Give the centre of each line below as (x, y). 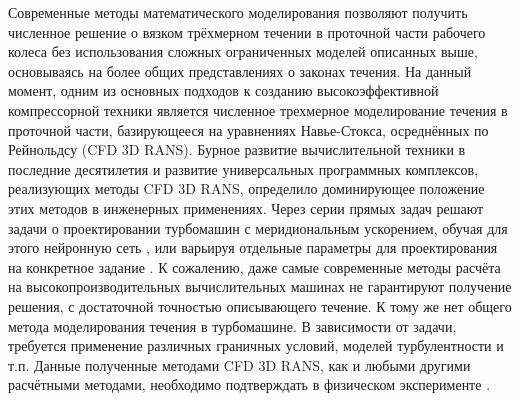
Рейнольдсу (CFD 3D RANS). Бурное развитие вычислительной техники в (237, 149)
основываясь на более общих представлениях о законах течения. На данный (240, 70)
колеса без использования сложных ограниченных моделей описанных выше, (243, 51)
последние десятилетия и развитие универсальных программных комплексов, (243, 168)
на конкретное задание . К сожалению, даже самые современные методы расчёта (254, 266)
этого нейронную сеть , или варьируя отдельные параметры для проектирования (253, 247)
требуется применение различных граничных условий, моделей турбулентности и (256, 345)
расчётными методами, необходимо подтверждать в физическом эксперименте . (249, 384)
